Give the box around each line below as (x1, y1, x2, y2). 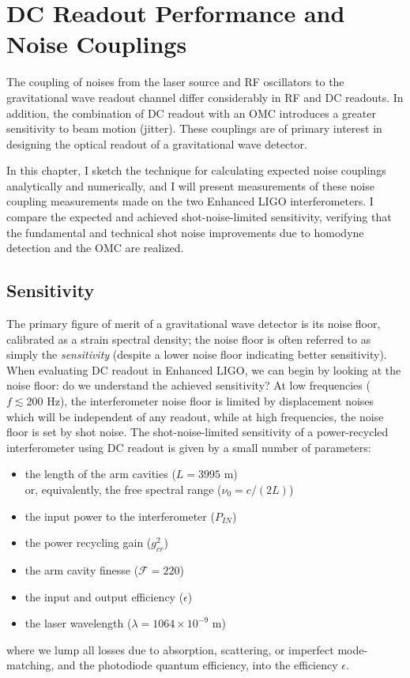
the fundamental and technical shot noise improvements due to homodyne (6, 224, 364, 240)
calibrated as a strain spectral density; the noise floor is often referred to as (6, 330, 371, 347)
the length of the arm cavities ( (24, 465, 176, 482)
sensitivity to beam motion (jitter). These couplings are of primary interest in (6, 120, 382, 137)
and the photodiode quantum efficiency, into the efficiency (57, 657, 338, 673)
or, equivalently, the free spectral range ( (24, 480, 222, 497)
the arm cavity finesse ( (24, 561, 139, 578)
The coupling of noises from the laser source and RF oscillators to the (6, 73, 344, 90)
